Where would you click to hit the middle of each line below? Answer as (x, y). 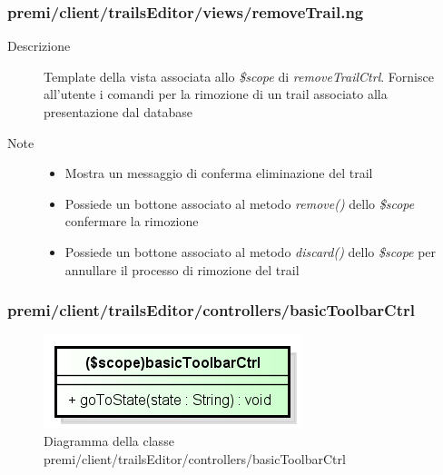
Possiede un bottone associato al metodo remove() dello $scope (240, 203)
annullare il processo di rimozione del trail (182, 269)
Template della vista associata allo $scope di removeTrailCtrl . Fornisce (239, 76)
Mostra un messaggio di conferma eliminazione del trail (219, 173)
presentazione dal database (118, 112)
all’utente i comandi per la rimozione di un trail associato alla (216, 94)
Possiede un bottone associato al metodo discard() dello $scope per (251, 251)
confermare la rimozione (132, 221)
